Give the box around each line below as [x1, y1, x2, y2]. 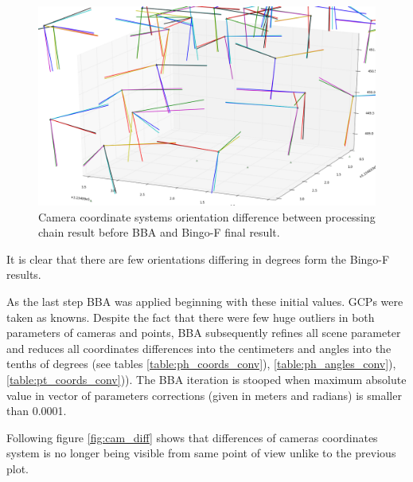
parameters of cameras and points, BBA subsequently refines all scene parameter [6, 324, 401, 341]
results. [6, 266, 41, 283]
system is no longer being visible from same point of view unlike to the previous [6, 445, 396, 461]
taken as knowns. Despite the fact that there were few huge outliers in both [6, 308, 375, 325]
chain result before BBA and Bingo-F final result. [38, 224, 280, 241]
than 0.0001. [6, 402, 67, 419]
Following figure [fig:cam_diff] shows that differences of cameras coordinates [6, 429, 378, 445]
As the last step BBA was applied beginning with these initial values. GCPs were [6, 293, 403, 310]
